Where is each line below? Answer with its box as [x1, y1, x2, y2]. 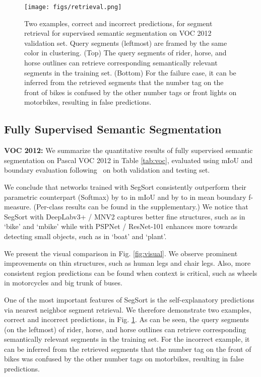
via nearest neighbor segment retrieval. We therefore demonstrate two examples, [4, 304, 251, 315]
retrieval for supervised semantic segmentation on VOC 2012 [24, 28, 212, 38]
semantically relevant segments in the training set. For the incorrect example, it [4, 334, 250, 344]
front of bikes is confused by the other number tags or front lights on [24, 87, 237, 97]
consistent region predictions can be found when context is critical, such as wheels [4, 267, 257, 278]
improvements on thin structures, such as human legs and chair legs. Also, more [4, 258, 251, 268]
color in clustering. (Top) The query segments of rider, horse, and [24, 47, 227, 58]
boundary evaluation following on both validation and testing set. [4, 165, 210, 175]
